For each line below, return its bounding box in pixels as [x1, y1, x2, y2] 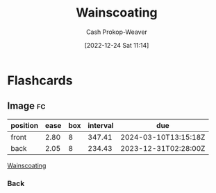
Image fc [7, 100, 46, 112]
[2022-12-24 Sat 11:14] [84, 41, 149, 49]
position [10, 120, 39, 130]
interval [88, 120, 114, 130]
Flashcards [7, 73, 73, 88]
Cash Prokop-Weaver [85, 28, 148, 36]
